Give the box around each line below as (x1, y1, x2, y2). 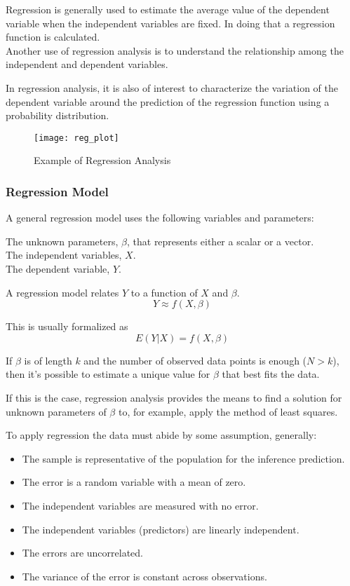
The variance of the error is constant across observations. (22, 568, 267, 583)
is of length (24, 353, 72, 367)
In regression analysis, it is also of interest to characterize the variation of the (6, 80, 339, 95)
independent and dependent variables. (6, 57, 168, 71)
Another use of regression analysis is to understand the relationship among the (6, 43, 344, 57)
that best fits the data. (222, 367, 320, 381)
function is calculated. (6, 29, 100, 44)
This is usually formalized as (6, 319, 128, 334)
